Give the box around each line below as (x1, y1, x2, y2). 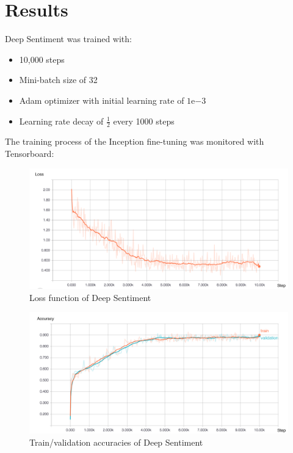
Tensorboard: (5, 147, 54, 159)
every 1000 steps (113, 114, 175, 127)
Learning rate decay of (19, 114, 104, 127)
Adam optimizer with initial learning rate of (19, 93, 184, 106)
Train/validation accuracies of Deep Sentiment (29, 435, 203, 448)
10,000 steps (19, 53, 65, 65)
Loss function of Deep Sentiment (29, 291, 151, 303)
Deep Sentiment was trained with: (5, 32, 132, 45)
